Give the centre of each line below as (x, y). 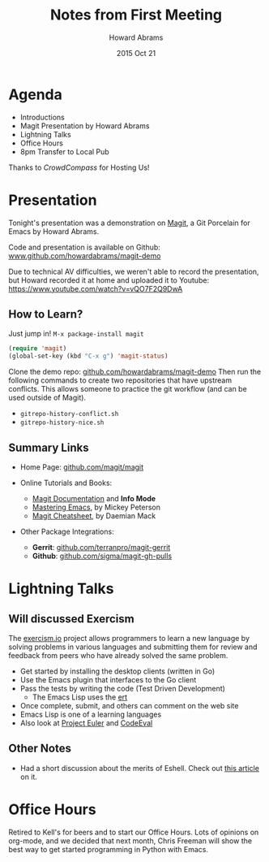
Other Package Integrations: (67, 531)
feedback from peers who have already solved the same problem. (118, 655)
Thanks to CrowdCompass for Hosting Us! (79, 167)
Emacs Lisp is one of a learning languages (91, 714)
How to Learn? (46, 314)
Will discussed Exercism (72, 619)
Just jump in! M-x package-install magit (76, 334)
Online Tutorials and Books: (66, 483)
